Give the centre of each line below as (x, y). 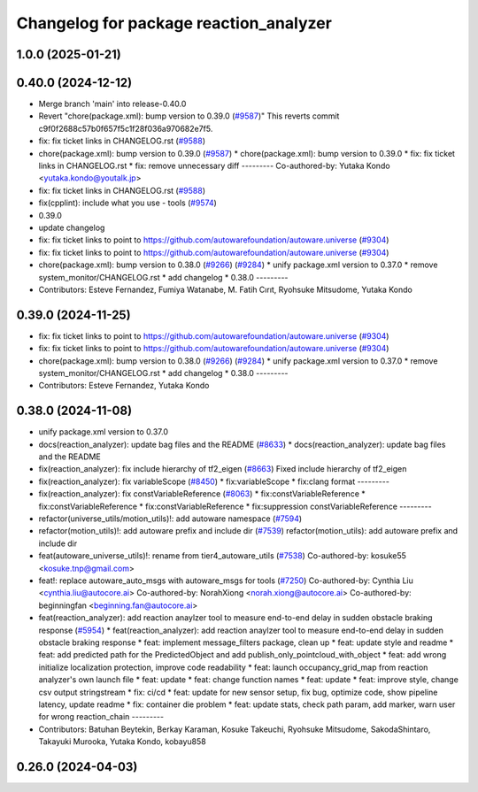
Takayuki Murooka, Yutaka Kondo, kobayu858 (123, 742)
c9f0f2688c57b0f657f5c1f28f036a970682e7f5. (126, 128)
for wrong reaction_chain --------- (101, 717)
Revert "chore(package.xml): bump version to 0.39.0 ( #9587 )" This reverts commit (189, 116)
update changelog (72, 227)
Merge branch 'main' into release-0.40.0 (112, 104)
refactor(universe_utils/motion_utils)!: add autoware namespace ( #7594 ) (170, 519)
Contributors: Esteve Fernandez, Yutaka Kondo (124, 386)
